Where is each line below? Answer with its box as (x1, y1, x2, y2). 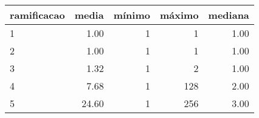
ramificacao (10, 8, 65, 22)
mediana (208, 8, 249, 22)
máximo (159, 8, 199, 22)
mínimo (113, 8, 150, 22)
